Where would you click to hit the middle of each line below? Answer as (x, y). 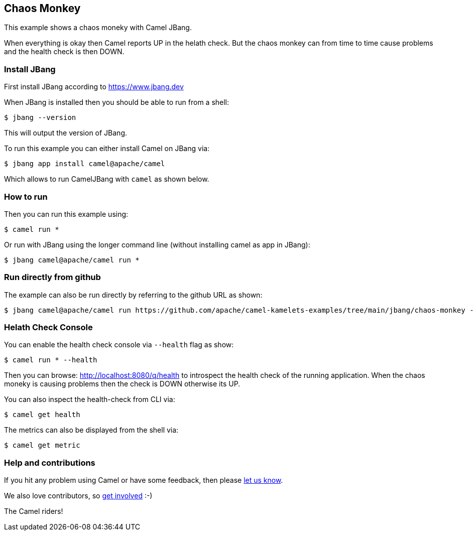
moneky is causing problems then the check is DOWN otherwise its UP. (122, 384)
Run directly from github (52, 277)
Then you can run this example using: (66, 214)
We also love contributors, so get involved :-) (78, 496)
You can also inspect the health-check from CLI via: (90, 399)
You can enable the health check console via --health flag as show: (119, 345)
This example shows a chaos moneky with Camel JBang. (98, 28)
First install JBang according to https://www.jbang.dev (94, 87)
